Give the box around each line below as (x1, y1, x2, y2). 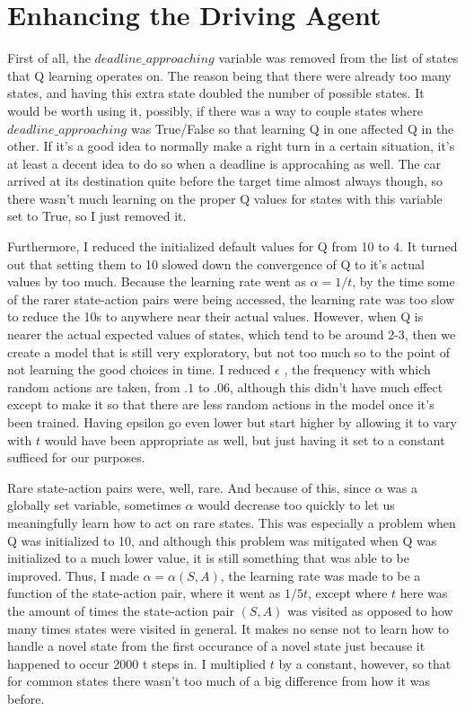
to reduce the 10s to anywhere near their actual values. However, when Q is (7, 307, 424, 326)
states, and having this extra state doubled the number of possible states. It (7, 83, 425, 102)
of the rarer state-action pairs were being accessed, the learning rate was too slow (7, 289, 455, 308)
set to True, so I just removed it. (7, 206, 187, 225)
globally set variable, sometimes (7, 496, 181, 514)
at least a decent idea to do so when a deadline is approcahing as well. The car (7, 154, 441, 172)
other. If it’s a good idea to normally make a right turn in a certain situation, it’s (7, 136, 455, 155)
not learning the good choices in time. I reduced (7, 360, 271, 379)
